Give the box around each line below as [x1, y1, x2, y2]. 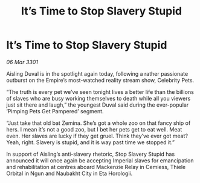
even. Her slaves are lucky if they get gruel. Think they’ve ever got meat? [6, 132, 189, 139]
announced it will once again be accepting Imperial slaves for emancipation [6, 156, 194, 164]
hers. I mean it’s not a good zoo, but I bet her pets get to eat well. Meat [6, 125, 182, 133]
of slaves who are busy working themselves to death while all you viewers [6, 95, 191, 102]
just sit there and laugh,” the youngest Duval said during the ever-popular [6, 101, 189, 108]
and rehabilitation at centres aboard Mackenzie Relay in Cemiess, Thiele [6, 163, 186, 170]
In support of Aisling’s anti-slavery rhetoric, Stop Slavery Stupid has [6, 150, 175, 158]
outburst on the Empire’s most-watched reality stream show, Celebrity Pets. [6, 76, 195, 84]
